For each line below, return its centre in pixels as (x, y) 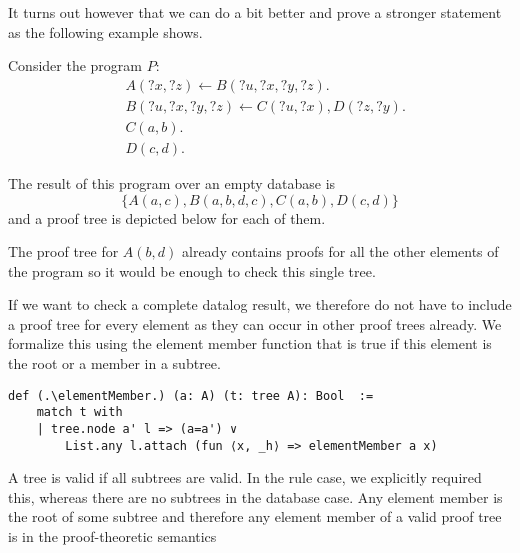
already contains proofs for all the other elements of (340, 251)
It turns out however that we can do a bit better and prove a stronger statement (255, 12)
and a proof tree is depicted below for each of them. (167, 217)
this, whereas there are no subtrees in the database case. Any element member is (255, 496)
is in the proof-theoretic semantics (112, 536)
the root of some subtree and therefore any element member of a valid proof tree (255, 516)
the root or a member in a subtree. (114, 363)
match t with (79, 412)
